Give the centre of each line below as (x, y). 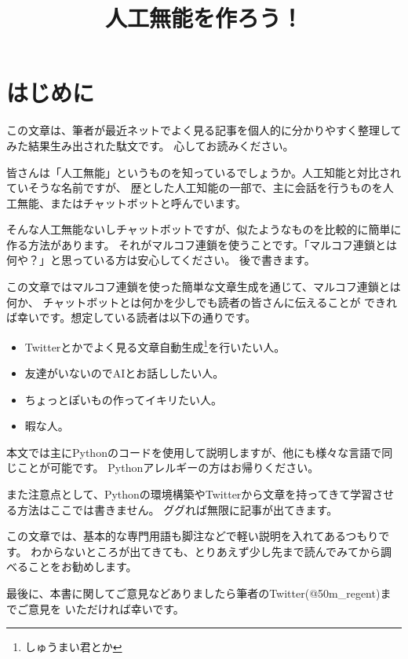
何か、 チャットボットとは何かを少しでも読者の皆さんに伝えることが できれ (202, 302)
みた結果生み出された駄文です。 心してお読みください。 (150, 145)
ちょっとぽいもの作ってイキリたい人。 (124, 399)
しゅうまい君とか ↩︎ (73, 647)
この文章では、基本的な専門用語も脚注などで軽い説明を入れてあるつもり (193, 536)
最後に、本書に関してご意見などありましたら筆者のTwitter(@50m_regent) (193, 593)
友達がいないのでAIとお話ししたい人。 (124, 373)
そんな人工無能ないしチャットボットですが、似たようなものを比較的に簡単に (204, 229)
